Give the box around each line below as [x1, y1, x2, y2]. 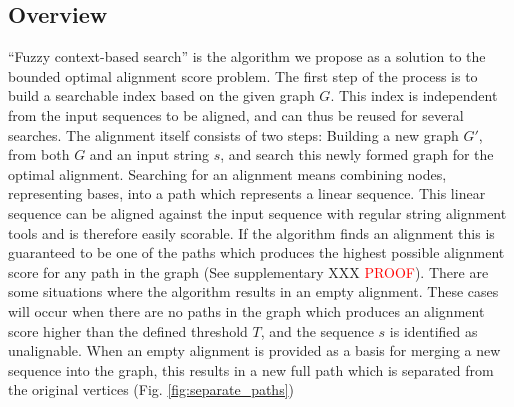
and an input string [89, 144, 210, 165]
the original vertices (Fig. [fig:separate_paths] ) [8, 379, 295, 400]
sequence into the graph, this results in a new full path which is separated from [8, 359, 494, 380]
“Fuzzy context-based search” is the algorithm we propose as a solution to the [8, 46, 486, 67]
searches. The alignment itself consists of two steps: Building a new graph [8, 124, 459, 145]
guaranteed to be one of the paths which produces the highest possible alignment [8, 242, 505, 263]
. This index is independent [330, 85, 498, 106]
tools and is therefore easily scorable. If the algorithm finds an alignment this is [8, 222, 495, 243]
